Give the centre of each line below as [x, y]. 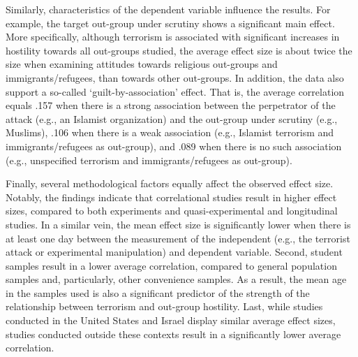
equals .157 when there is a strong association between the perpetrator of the [171, 105]
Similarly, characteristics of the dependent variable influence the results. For [168, 9]
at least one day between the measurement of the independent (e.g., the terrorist [178, 238]
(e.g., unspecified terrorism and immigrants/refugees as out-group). [149, 160]
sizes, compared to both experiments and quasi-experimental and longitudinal [172, 211]
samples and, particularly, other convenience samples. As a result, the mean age [176, 279]
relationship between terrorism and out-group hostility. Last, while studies [164, 306]
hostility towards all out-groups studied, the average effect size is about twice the [179, 50]
